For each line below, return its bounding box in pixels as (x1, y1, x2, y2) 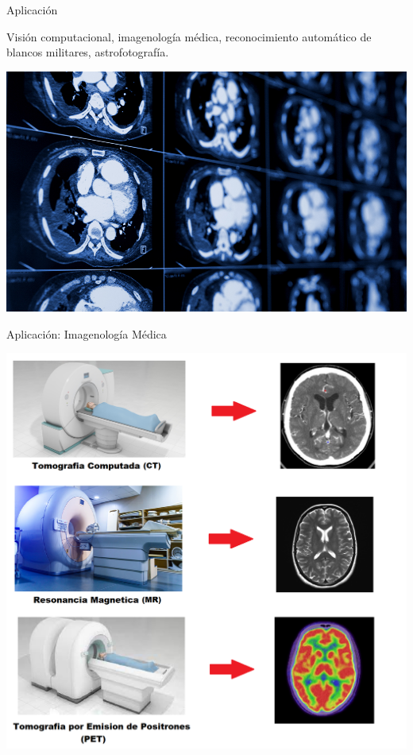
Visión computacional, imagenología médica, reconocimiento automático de (6, 28, 372, 45)
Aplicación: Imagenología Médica (6, 325, 167, 342)
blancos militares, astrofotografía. (6, 44, 169, 60)
